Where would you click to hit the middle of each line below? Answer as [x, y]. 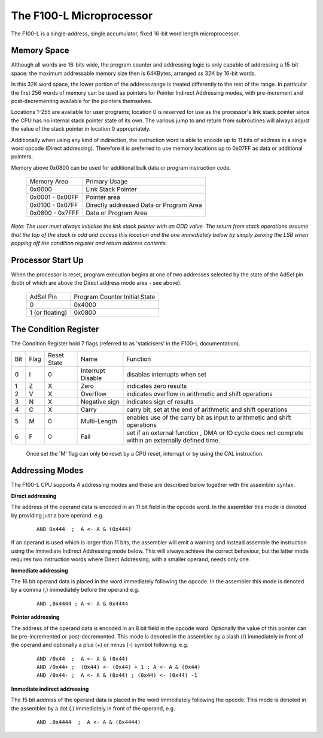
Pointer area [103, 197]
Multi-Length [99, 421]
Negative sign [100, 402]
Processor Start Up [47, 260]
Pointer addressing [35, 617]
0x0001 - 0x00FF [54, 197]
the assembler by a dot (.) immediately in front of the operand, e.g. [93, 708]
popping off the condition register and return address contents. [89, 243]
